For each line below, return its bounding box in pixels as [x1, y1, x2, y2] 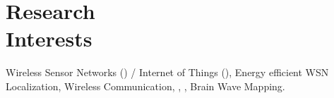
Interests [6, 24, 93, 53]
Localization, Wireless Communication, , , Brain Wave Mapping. [6, 78, 285, 93]
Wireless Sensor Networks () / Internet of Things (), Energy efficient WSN [6, 65, 329, 80]
